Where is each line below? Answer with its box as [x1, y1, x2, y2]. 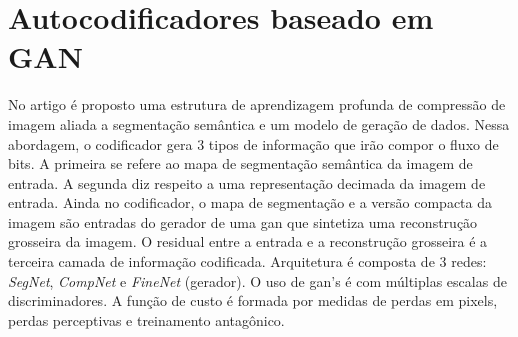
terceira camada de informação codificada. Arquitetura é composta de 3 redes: [8, 251, 487, 272]
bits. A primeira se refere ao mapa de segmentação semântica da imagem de [8, 153, 473, 174]
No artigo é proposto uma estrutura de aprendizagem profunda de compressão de [8, 94, 506, 115]
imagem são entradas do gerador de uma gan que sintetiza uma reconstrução [8, 211, 478, 232]
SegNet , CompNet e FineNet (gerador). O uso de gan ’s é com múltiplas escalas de [8, 270, 507, 291]
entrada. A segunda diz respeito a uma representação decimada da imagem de [8, 172, 486, 193]
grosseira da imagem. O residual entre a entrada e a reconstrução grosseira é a [8, 231, 488, 252]
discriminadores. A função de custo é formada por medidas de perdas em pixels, [8, 290, 498, 311]
